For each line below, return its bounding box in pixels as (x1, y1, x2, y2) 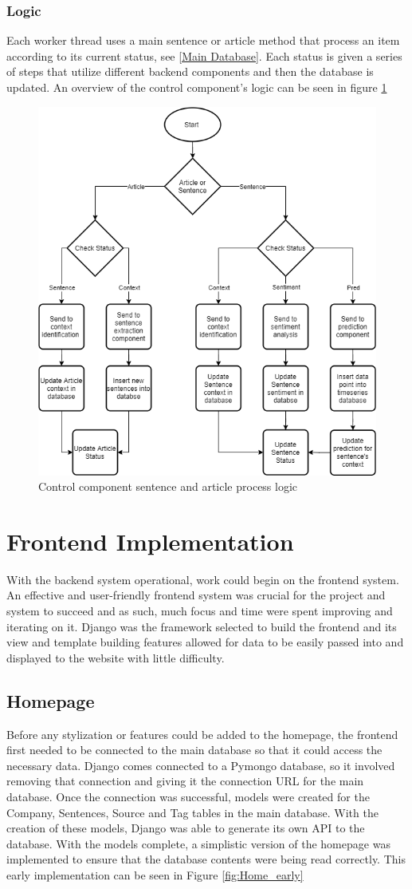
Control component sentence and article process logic (38, 478, 298, 495)
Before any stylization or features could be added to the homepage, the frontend (6, 725, 398, 742)
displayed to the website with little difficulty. (6, 649, 225, 666)
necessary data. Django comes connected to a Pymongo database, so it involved (6, 757, 395, 773)
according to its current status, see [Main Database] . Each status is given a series (6, 47, 402, 64)
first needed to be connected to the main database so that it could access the (6, 741, 383, 758)
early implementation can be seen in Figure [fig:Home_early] (6, 866, 304, 883)
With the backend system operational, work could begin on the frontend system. (6, 571, 399, 587)
